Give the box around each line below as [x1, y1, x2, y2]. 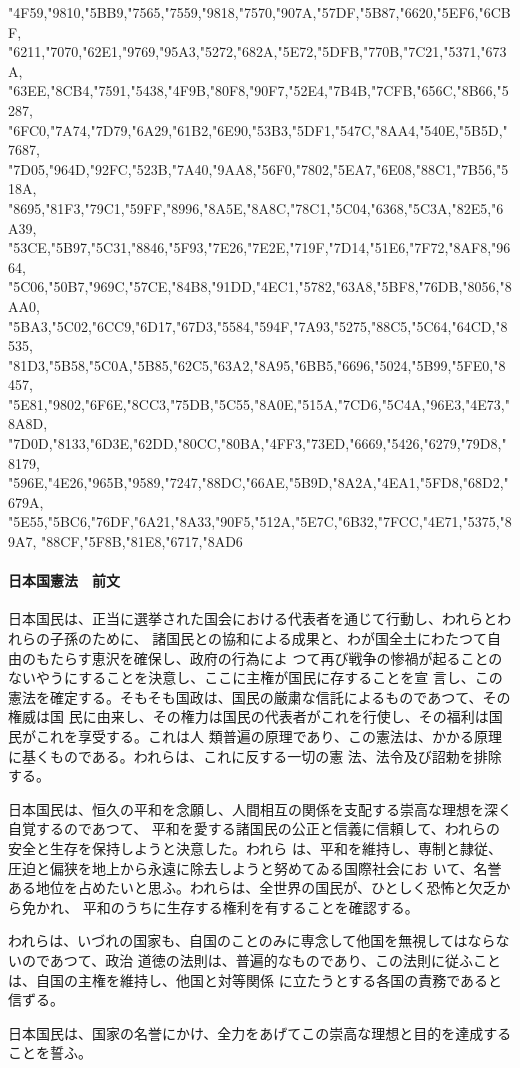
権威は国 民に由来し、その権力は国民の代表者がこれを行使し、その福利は [8, 706, 489, 727]
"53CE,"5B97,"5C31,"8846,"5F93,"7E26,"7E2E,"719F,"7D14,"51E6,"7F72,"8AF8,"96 [8, 237, 511, 258]
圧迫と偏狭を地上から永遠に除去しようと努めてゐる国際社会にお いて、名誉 [8, 857, 502, 878]
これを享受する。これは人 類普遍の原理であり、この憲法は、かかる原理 [35, 725, 502, 746]
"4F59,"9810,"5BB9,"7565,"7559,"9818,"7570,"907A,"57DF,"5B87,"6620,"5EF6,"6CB [8, 2, 511, 22]
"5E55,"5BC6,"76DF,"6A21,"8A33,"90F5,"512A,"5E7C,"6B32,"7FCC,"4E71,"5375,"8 [8, 511, 512, 532]
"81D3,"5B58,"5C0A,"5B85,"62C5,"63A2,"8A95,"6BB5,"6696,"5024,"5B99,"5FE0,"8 [8, 354, 506, 375]
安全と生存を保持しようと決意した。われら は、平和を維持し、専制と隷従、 [8, 837, 502, 858]
